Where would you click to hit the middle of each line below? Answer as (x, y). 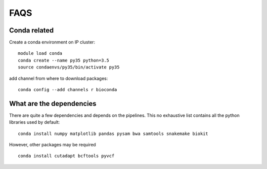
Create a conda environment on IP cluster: (52, 42)
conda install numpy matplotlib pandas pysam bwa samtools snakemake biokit (113, 134)
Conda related (31, 30)
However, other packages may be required (53, 145)
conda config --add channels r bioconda (67, 90)
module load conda (40, 53)
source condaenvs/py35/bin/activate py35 (69, 67)
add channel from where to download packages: (59, 78)
